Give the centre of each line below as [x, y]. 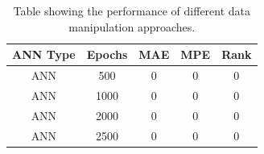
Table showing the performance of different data [132, 10]
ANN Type [44, 54]
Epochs [107, 54]
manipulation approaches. [132, 26]
